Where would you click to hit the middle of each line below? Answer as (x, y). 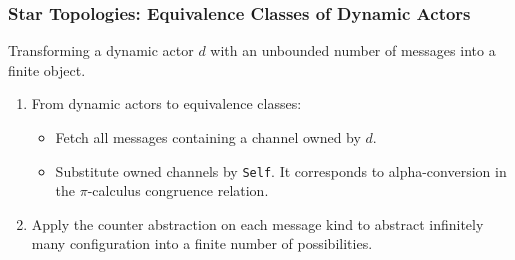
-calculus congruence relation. (178, 190)
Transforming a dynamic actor (101, 50)
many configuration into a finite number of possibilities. (202, 243)
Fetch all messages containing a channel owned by (208, 137)
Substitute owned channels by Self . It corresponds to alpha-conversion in (281, 170)
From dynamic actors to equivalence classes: (166, 103)
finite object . (47, 69)
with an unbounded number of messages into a (353, 50)
